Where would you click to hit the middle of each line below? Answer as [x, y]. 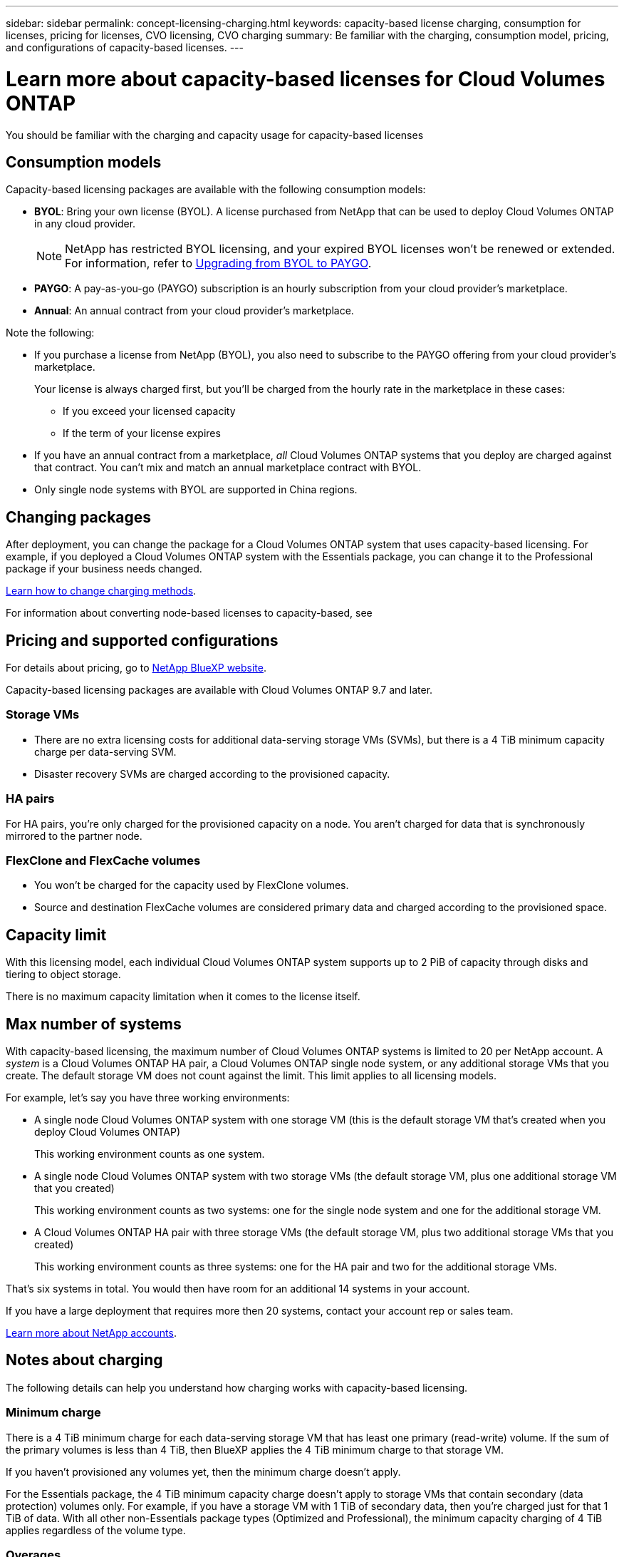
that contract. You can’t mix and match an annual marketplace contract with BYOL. [228, 468]
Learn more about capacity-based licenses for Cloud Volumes [306, 79]
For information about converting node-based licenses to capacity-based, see [189, 613]
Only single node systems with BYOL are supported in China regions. [196, 490]
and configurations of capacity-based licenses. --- [125, 47]
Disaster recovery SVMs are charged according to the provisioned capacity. [212, 774]
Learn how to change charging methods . [101, 591]
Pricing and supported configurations [142, 640]
